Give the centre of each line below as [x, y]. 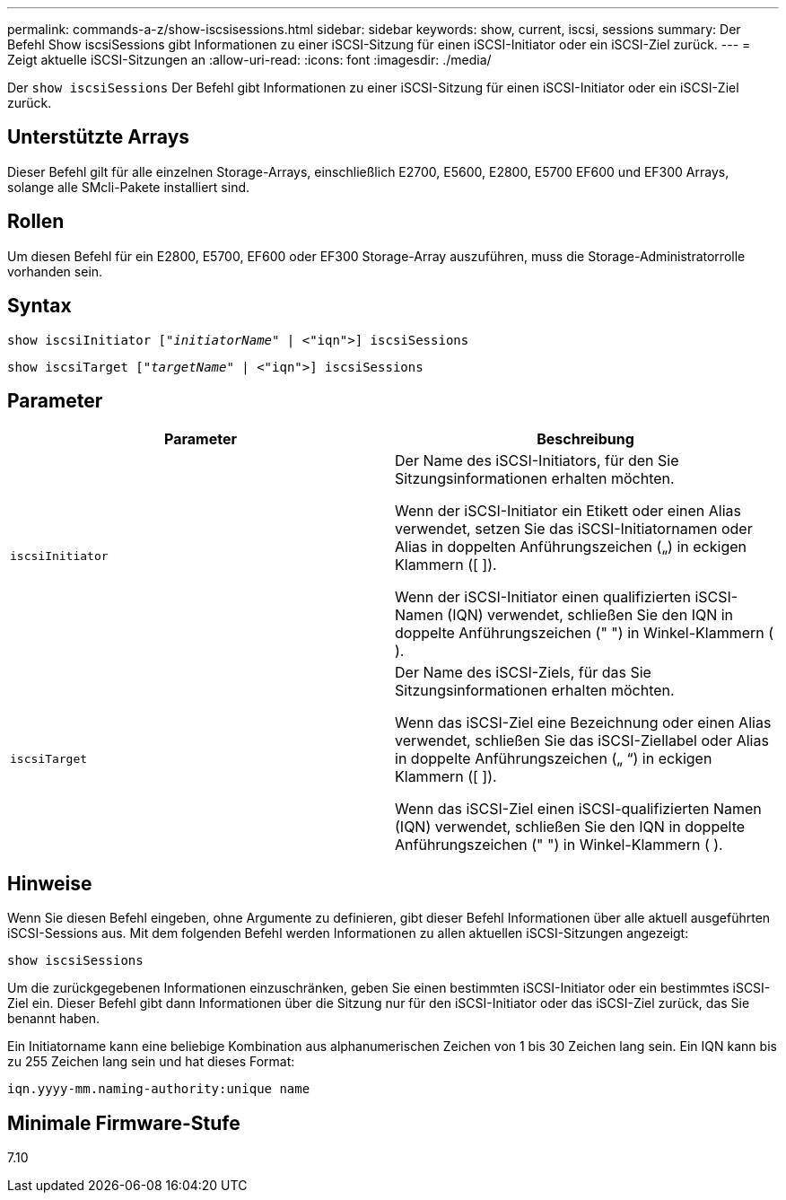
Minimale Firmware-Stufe [124, 1123]
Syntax [39, 306]
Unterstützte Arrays [99, 137]
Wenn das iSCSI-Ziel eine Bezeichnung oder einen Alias [583, 723]
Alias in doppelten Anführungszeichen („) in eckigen [571, 547]
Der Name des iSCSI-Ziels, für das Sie [523, 673]
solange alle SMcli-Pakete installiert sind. [129, 187]
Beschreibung [585, 439]
